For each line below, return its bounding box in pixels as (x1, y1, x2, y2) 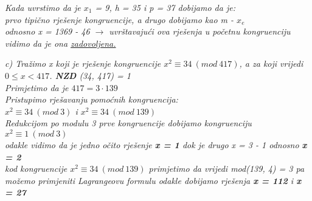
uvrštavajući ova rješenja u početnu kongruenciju (109, 25, 291, 38)
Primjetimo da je (5, 81, 69, 94)
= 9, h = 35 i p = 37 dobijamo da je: (95, 1, 235, 13)
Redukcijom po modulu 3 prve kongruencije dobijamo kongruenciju (5, 117, 252, 129)
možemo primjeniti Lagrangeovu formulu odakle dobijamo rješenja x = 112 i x (5, 174, 302, 186)
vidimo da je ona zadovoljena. (5, 36, 116, 49)
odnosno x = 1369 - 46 (5, 25, 90, 38)
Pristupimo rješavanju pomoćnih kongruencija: (5, 93, 178, 106)
